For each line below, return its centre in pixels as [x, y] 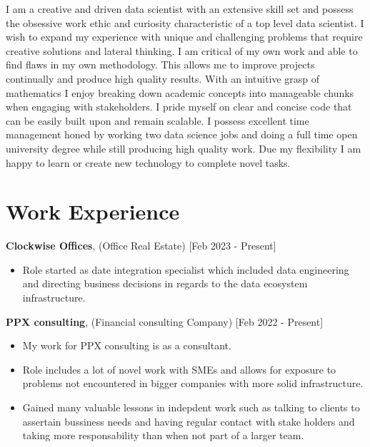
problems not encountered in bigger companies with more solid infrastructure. [193, 383]
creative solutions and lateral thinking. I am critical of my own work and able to [182, 50]
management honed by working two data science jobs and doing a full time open [182, 134]
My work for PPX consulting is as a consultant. [127, 345]
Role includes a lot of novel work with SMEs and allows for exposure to [179, 369]
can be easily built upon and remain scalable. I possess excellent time [157, 120]
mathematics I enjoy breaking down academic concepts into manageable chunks [180, 92]
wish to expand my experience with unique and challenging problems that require [184, 37]
